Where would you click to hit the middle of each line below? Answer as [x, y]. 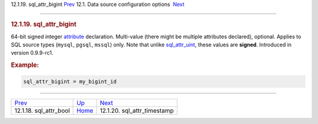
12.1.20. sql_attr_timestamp [137, 110]
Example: [25, 65]
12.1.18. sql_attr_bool [42, 110]
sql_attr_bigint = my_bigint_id [70, 81]
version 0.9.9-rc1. [32, 53]
